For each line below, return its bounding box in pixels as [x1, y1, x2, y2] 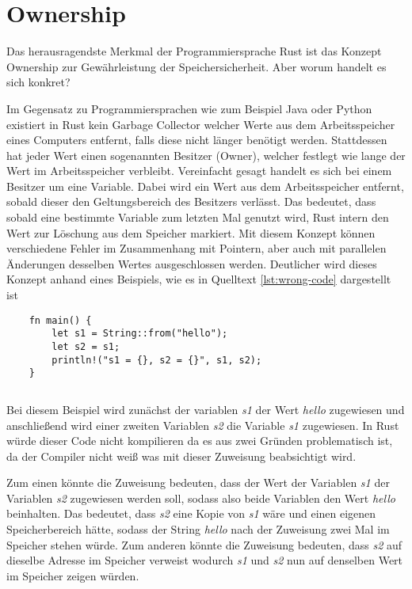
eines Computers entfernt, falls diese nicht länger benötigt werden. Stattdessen [6, 131, 387, 148]
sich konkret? [6, 74, 71, 90]
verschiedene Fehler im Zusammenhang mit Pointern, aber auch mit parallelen [6, 240, 387, 256]
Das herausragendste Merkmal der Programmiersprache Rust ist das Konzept [6, 43, 382, 59]
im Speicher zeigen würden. [6, 567, 139, 583]
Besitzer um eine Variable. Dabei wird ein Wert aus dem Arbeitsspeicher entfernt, [6, 177, 404, 194]
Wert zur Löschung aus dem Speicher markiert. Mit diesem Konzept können [6, 224, 376, 241]
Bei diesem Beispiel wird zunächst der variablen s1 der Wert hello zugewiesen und [6, 401, 405, 417]
